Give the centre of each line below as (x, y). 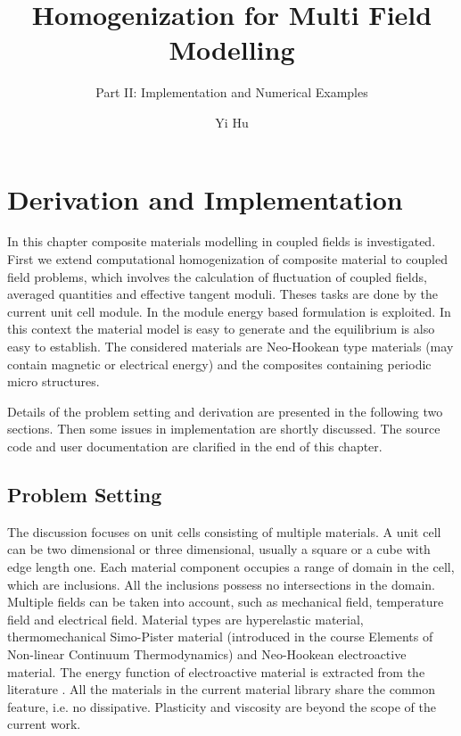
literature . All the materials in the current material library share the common (222, 689)
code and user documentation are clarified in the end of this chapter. (195, 446)
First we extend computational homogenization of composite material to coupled (227, 259)
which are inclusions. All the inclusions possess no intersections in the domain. (221, 584)
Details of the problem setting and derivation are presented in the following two (225, 411)
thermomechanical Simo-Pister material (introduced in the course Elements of (220, 637)
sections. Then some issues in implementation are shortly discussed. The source (224, 429)
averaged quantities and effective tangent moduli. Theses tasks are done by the (223, 294)
